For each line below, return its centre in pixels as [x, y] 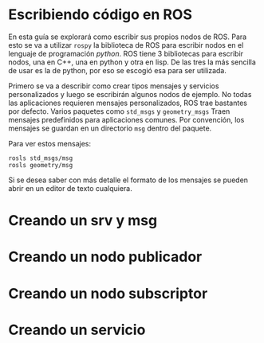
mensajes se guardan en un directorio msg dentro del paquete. [110, 128]
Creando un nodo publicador [105, 257]
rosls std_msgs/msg [41, 158]
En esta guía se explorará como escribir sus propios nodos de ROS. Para [128, 37]
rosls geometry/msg [41, 165]
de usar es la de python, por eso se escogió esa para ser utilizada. [118, 70]
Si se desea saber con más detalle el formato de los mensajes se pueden [128, 180]
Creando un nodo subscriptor [108, 293]
